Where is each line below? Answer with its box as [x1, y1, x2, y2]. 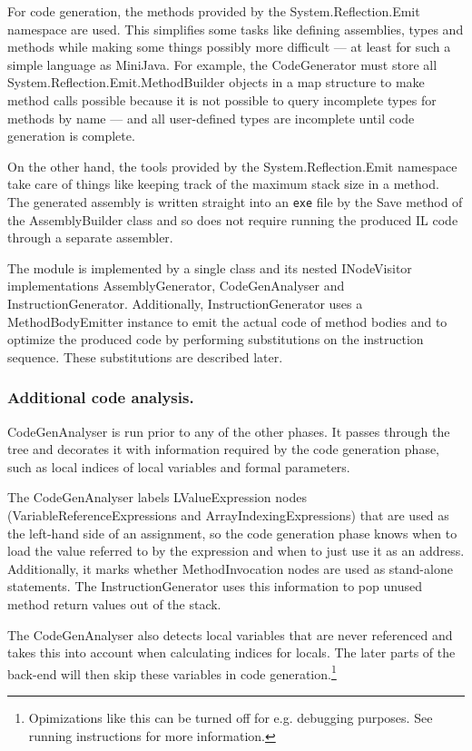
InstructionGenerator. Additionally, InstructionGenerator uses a [7, 293, 363, 312]
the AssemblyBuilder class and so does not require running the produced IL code [7, 210, 458, 229]
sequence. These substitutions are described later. [7, 347, 283, 366]
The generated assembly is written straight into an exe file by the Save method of [7, 192, 463, 211]
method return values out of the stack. [7, 594, 221, 613]
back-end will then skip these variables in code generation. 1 [7, 661, 337, 683]
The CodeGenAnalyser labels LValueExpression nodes [7, 488, 307, 507]
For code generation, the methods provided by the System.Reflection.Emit [7, 2, 420, 20]
